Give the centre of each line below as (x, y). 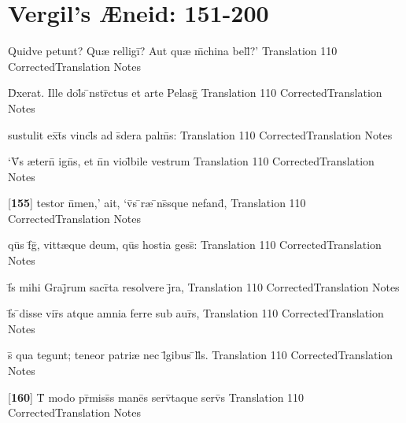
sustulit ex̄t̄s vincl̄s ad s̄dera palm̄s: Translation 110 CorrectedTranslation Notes (200, 134)
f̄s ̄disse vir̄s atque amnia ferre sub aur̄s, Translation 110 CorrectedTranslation (196, 313)
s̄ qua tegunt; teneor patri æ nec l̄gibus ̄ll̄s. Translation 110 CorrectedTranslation (201, 355)
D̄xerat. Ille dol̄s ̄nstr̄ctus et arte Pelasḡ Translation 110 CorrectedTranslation (195, 93)
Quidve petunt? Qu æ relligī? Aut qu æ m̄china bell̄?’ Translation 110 (173, 51)
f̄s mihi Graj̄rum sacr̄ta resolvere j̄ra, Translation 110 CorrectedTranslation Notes (204, 286)
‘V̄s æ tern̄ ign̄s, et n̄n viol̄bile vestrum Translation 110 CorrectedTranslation (191, 161)
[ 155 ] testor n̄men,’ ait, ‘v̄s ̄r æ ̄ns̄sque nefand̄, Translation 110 (157, 203)
